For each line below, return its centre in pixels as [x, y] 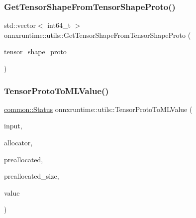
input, [13, 126]
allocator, [18, 142]
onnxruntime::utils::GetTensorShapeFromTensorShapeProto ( [98, 35]
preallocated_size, [32, 176]
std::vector [20, 25]
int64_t [59, 25]
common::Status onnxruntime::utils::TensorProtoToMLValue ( [98, 109]
